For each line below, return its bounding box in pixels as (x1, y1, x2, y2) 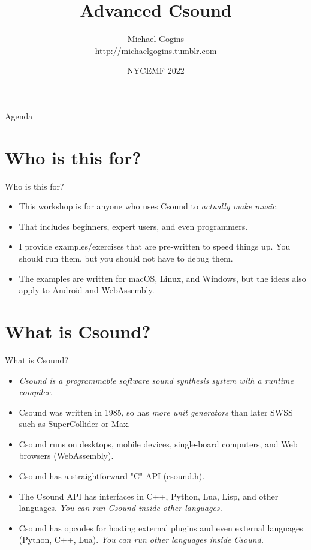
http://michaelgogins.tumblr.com (95, 44, 217, 56)
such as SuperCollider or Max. (19, 417, 131, 430)
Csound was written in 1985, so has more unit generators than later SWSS (19, 405, 293, 418)
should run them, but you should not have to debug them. (19, 252, 233, 264)
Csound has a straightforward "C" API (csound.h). (19, 470, 205, 482)
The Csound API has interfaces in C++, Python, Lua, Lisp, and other (19, 489, 279, 502)
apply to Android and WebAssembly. (19, 284, 155, 296)
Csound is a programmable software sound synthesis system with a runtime (19, 374, 294, 386)
